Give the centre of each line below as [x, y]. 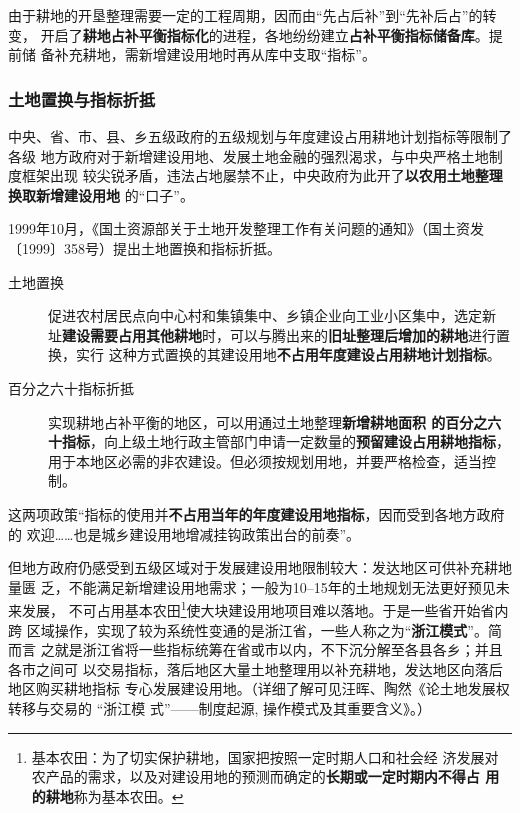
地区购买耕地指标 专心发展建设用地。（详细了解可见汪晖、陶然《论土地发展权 [259, 688]
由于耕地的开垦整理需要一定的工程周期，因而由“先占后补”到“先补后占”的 [245, 15]
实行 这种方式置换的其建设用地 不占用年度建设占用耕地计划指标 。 [288, 354]
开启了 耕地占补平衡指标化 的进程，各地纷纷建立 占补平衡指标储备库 [257, 34]
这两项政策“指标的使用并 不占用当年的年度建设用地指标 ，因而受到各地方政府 [256, 513]
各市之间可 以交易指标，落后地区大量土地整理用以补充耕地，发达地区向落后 [255, 668]
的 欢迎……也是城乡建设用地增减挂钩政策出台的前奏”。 [184, 533]
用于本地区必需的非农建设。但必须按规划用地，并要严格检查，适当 [265, 460]
